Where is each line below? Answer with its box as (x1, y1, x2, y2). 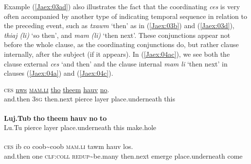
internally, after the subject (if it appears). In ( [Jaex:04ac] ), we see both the (4, 49, 230, 59)
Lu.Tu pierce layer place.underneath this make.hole (4, 122, 157, 132)
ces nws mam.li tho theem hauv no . (4, 84, 109, 94)
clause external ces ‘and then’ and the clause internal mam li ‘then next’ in (4, 58, 228, 68)
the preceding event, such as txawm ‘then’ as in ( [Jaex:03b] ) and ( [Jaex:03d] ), (4, 20, 234, 31)
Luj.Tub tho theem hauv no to (4, 113, 107, 123)
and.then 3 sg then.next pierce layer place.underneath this (4, 94, 175, 104)
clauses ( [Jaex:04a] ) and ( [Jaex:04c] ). (4, 68, 113, 78)
